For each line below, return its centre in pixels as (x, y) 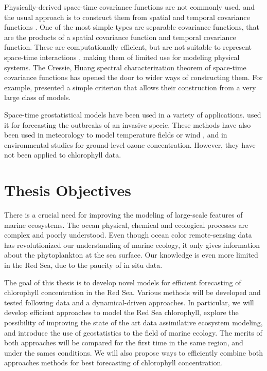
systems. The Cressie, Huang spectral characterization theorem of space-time (125, 67)
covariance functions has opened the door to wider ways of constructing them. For (133, 77)
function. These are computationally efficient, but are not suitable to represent (128, 47)
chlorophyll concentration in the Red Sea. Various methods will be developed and (132, 292)
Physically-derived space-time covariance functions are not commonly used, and (130, 7)
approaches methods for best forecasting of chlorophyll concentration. (114, 363)
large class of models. (38, 97)
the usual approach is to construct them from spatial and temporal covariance (127, 17)
